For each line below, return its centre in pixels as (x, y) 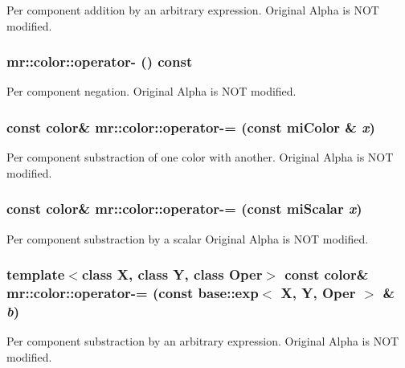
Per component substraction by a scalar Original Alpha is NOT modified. (188, 238)
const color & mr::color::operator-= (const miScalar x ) (184, 209)
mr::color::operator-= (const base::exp (133, 293)
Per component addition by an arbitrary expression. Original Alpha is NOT (193, 10)
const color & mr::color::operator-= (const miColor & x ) (191, 127)
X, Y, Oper (318, 293)
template (36, 274)
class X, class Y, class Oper (172, 274)
